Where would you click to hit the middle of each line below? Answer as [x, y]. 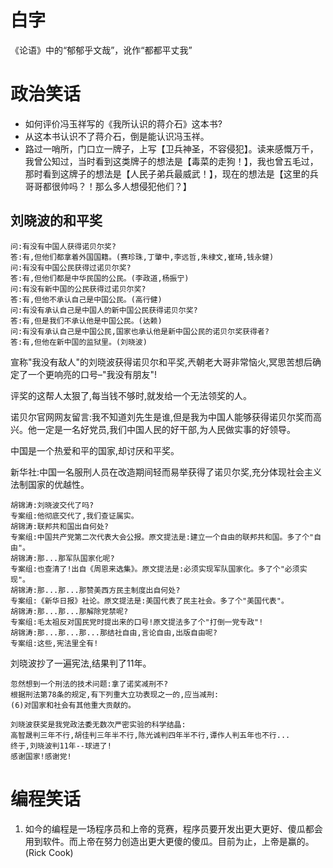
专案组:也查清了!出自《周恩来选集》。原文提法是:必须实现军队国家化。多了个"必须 [155, 569]
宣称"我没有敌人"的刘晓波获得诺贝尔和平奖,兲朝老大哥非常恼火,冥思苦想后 [161, 362]
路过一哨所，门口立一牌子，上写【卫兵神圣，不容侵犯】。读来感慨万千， [171, 148]
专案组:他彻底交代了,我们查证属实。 [74, 516]
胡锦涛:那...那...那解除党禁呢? [69, 611]
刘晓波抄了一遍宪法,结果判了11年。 [81, 663]
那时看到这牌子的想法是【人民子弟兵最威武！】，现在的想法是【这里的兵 [171, 173]
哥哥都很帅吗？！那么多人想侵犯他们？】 [108, 186]
